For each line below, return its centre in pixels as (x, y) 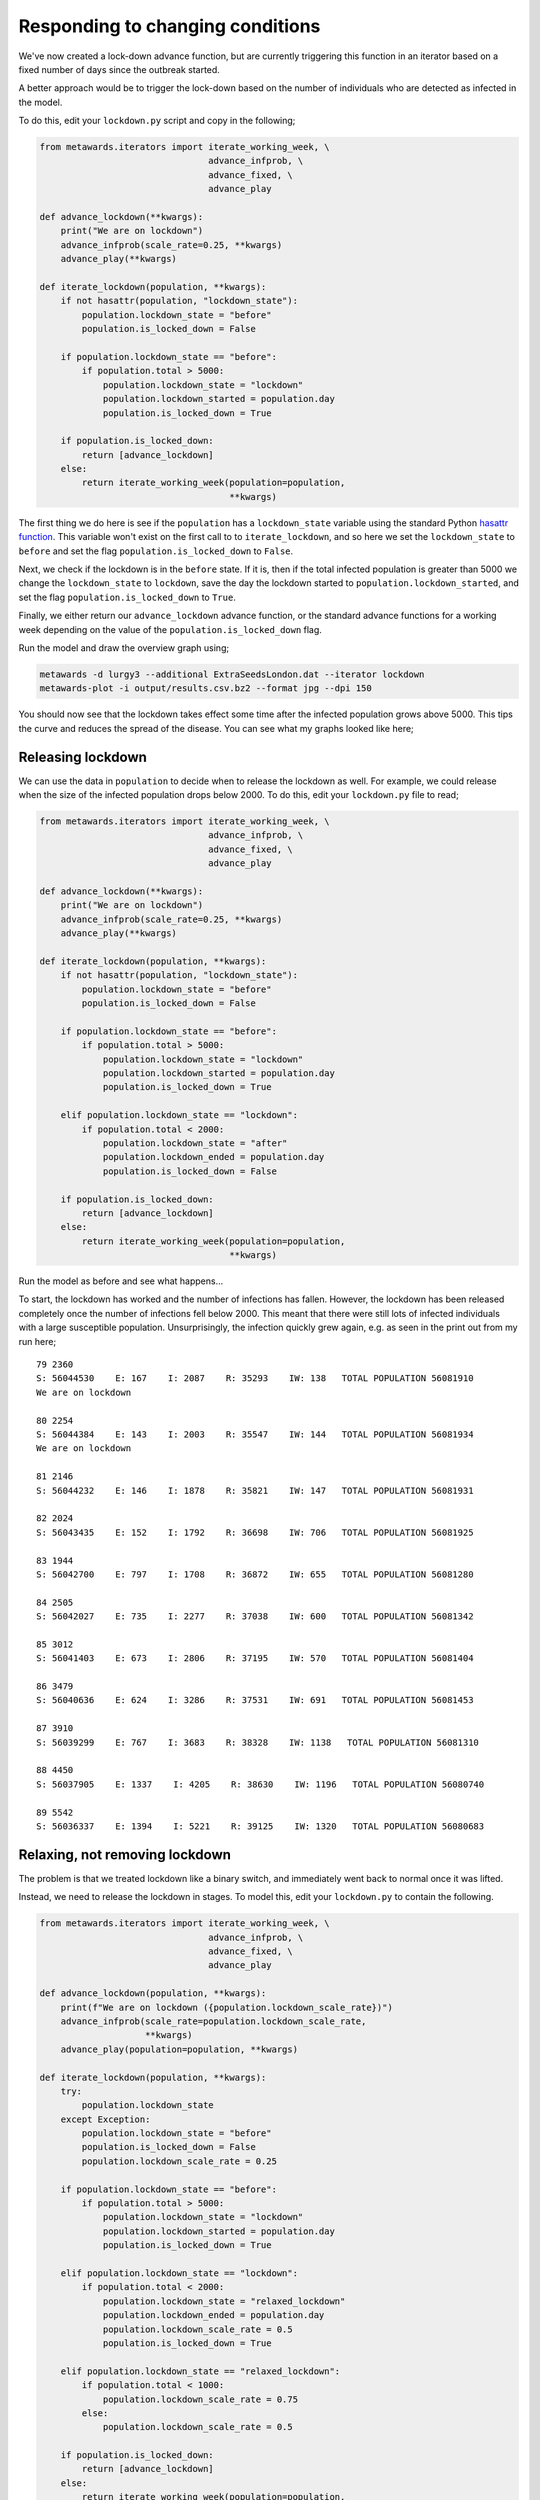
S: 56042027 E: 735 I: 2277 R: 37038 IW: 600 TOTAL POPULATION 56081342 (255, 1616)
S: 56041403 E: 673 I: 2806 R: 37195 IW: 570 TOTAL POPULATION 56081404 (255, 1658)
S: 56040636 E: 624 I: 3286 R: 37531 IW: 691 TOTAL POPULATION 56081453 (255, 1700)
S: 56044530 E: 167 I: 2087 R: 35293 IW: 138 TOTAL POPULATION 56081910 (255, 1378)
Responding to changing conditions (169, 26)
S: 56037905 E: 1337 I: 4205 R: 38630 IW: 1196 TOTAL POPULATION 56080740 (260, 1784)
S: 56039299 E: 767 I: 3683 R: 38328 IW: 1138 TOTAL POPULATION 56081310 (258, 1742)
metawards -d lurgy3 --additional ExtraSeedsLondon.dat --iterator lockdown (232, 674)
